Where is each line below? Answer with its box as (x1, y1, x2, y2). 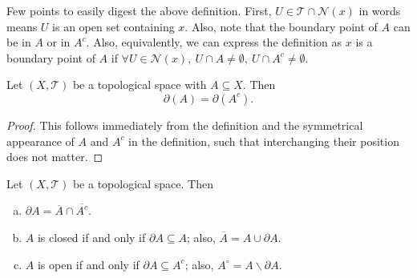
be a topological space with (72, 76, 207, 93)
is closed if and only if (37, 228, 146, 245)
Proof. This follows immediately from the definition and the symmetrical (6, 116, 363, 133)
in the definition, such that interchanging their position (128, 132, 399, 149)
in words (358, 2, 401, 18)
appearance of (6, 132, 75, 149)
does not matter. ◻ (6, 148, 103, 165)
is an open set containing (52, 18, 175, 34)
